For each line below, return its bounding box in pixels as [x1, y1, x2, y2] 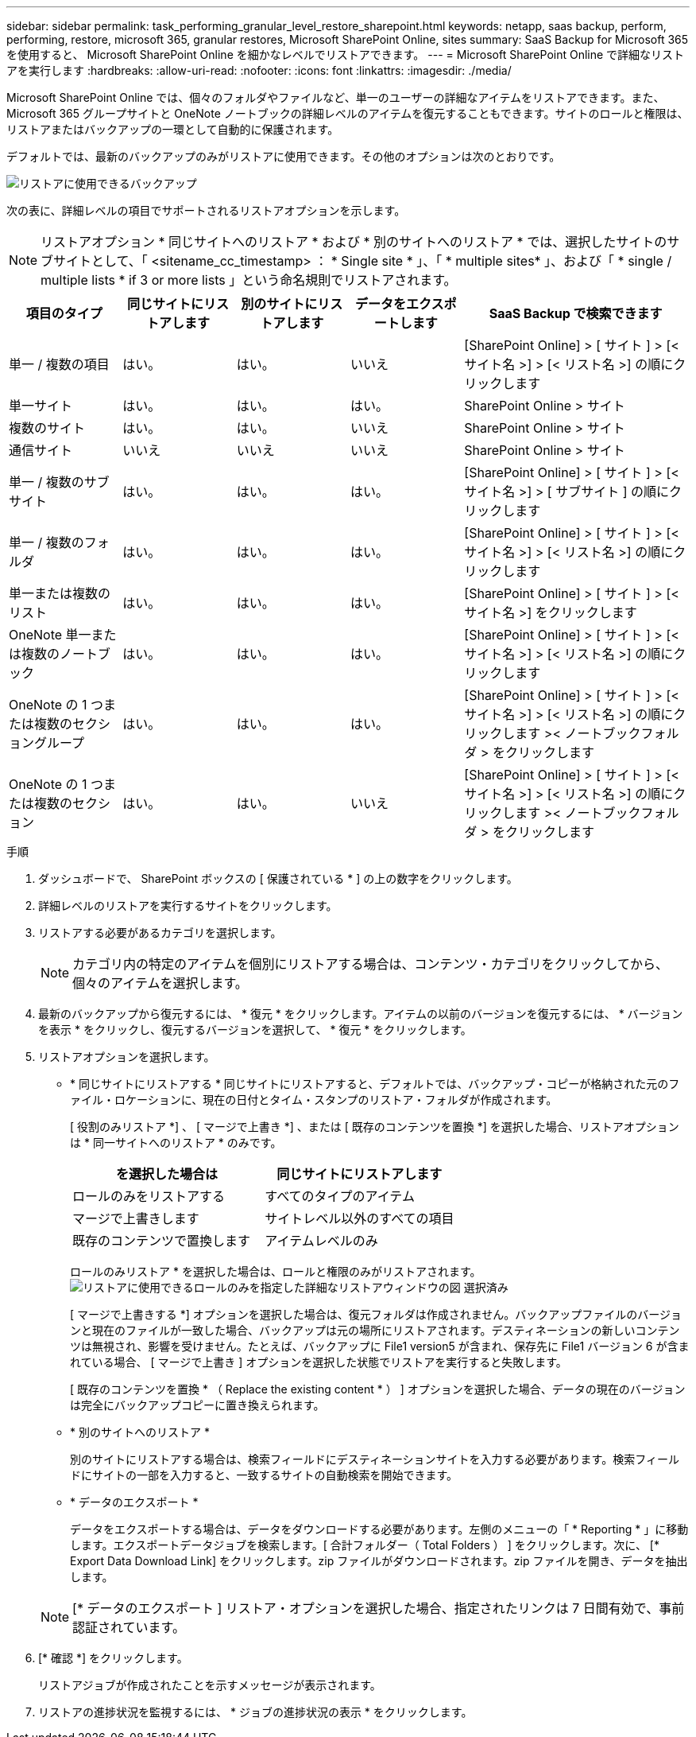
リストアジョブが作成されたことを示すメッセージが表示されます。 [38, 1678, 381, 1692]
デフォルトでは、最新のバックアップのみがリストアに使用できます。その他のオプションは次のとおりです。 [6, 150, 561, 163]
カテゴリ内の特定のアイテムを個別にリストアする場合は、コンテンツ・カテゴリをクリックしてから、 [72, 956, 668, 972]
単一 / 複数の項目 [9, 356, 110, 372]
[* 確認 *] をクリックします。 [38, 1651, 188, 1665]
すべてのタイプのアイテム [265, 1188, 415, 1204]
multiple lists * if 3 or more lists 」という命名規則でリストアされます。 [41, 272, 457, 288]
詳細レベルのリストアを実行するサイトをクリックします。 [38, 899, 338, 912]
